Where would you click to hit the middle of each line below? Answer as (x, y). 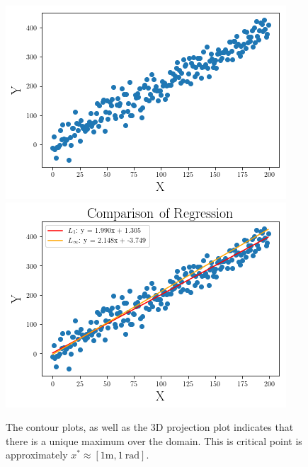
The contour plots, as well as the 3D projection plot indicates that (150, 427)
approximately (37, 455)
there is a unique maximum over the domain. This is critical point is (154, 440)
